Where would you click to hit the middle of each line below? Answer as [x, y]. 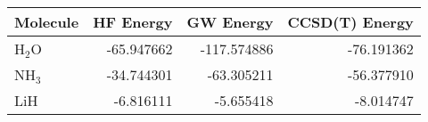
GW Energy [230, 22]
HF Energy [133, 22]
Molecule [47, 22]
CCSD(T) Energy [350, 22]
